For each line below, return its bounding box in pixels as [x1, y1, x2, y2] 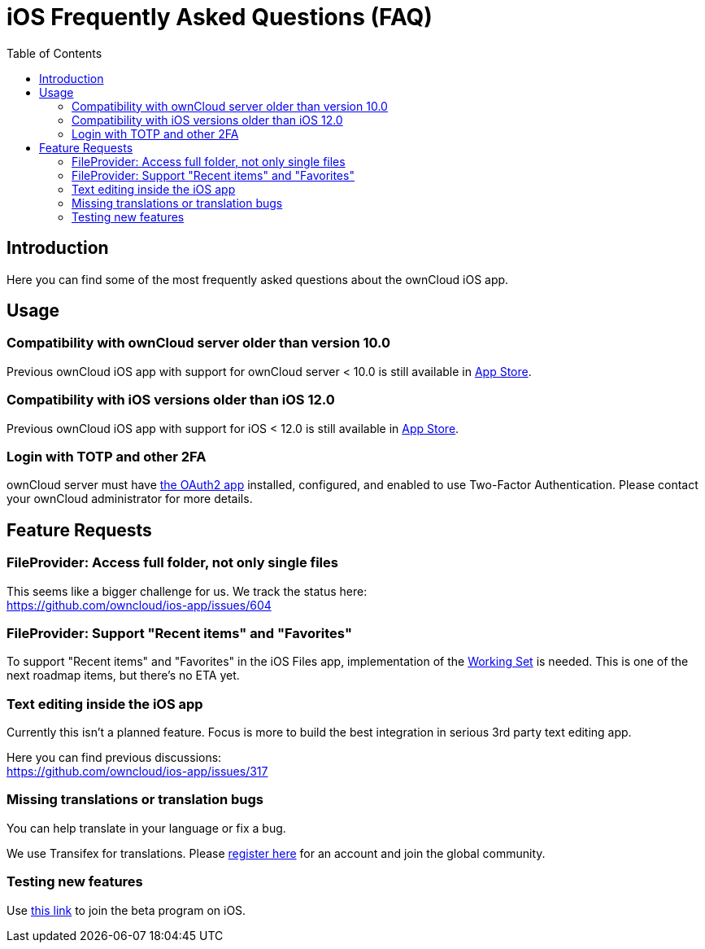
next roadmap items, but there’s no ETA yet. [7, 668, 240, 683]
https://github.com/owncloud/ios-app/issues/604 [7, 597, 272, 612]
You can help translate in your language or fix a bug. [7, 820, 286, 835]
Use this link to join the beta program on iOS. [7, 903, 246, 917]
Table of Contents [7, 46, 102, 60]
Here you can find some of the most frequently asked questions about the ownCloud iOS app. [7, 272, 509, 286]
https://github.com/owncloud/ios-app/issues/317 [7, 764, 268, 779]
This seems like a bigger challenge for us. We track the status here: [7, 584, 368, 598]
